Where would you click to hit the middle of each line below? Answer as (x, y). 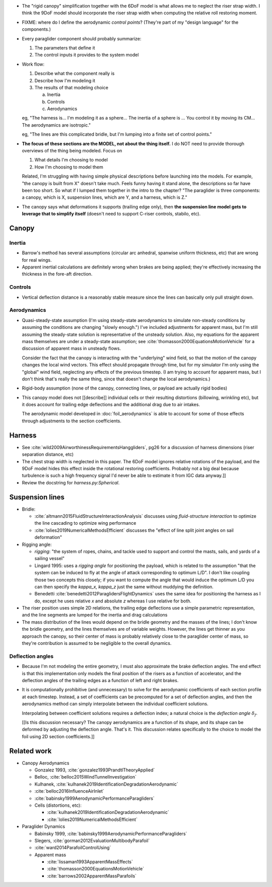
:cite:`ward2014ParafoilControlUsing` (73, 848)
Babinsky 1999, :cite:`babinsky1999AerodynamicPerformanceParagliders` (111, 834)
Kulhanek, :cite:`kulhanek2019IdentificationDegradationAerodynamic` (106, 784)
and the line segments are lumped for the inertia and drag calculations (95, 615)
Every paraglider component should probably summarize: (82, 38)
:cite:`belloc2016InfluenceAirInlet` (69, 791)
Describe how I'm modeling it (65, 80)
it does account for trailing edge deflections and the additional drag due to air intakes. (111, 405)
